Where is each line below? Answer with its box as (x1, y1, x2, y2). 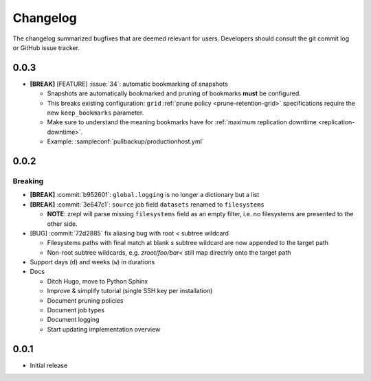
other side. (47, 220, 78, 228)
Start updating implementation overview (47, 325, 161, 333)
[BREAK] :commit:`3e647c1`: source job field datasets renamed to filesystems (30, 200, 265, 209)
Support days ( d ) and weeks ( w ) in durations (30, 258, 155, 266)
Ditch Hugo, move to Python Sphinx (47, 277, 148, 285)
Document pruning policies (47, 296, 124, 305)
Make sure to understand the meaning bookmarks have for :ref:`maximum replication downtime (47, 118, 317, 126)
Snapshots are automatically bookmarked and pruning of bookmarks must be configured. (47, 89, 302, 97)
